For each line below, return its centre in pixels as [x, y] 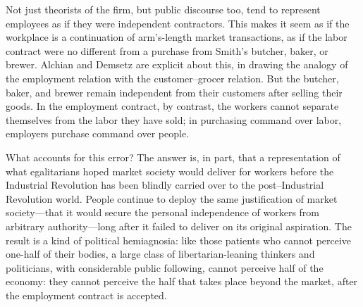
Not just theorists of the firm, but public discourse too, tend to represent [163, 9]
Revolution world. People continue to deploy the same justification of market [172, 198]
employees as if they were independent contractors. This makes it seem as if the [178, 23]
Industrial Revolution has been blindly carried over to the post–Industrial [165, 185]
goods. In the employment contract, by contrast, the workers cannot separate [172, 106]
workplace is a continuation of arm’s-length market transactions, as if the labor [177, 37]
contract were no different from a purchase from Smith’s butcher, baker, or [167, 50]
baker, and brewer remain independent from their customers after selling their [174, 92]
